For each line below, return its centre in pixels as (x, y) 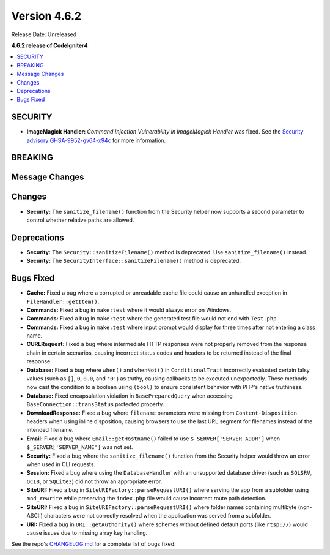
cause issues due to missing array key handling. (87, 533)
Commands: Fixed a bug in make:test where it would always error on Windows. (129, 310)
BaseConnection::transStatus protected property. (95, 404)
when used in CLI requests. (61, 464)
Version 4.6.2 (46, 16)
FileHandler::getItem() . (63, 301)
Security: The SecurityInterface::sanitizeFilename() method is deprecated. (134, 261)
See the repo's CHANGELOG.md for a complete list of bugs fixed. (94, 544)
